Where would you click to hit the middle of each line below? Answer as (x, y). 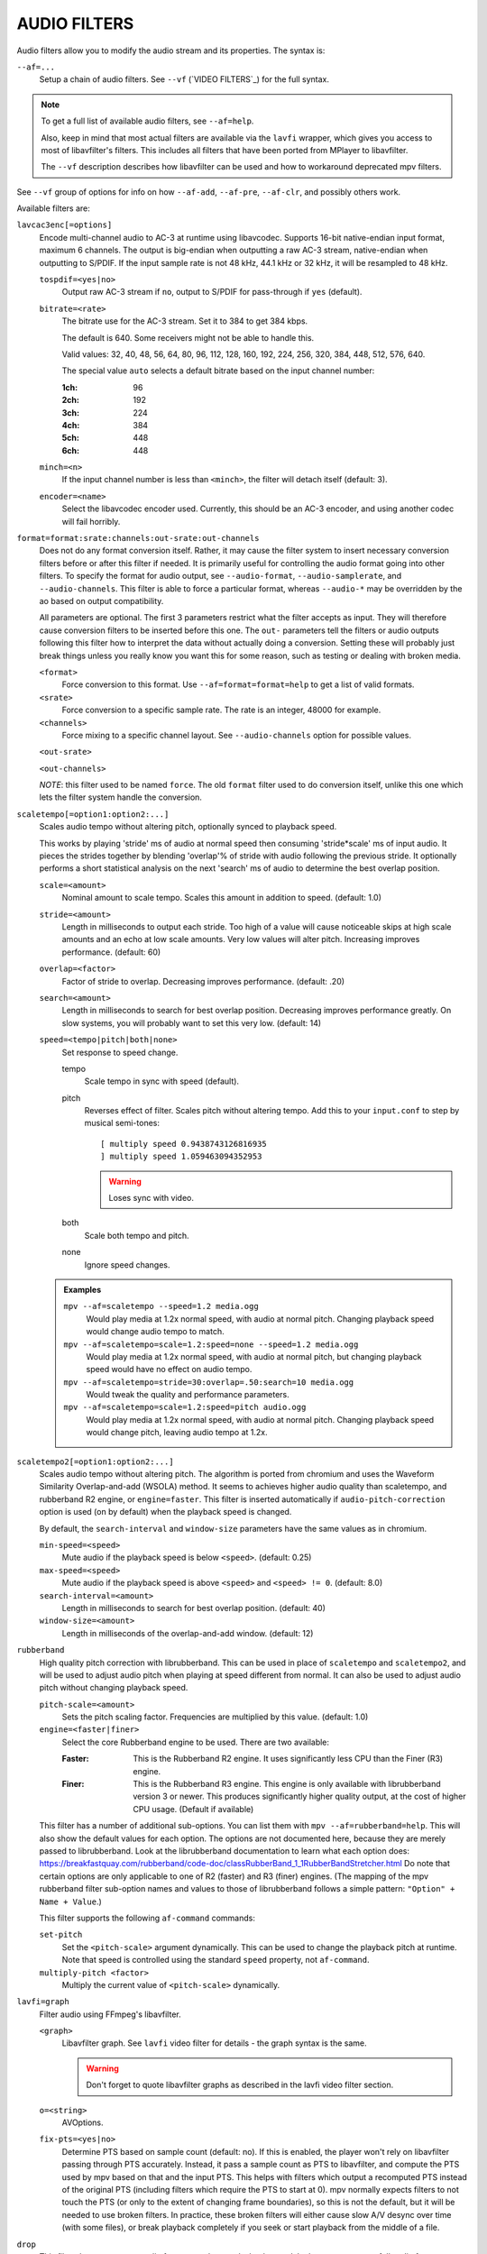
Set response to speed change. (120, 1052)
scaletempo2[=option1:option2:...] (96, 1461)
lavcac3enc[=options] (64, 225)
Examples (83, 1289)
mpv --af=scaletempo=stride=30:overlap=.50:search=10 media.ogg (209, 1382)
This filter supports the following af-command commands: (147, 1918)
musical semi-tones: (122, 1123)
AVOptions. (83, 2122)
